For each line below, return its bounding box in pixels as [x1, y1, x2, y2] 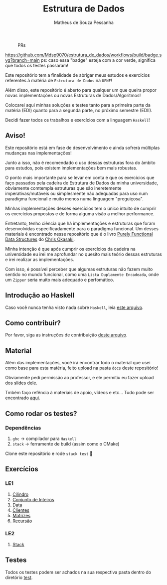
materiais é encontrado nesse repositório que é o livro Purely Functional [5, 231, 153, 237]
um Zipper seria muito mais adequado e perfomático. [5, 277, 115, 283]
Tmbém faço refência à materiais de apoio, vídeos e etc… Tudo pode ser [5, 390, 155, 396]
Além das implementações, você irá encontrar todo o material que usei [5, 360, 151, 366]
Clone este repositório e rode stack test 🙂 [5, 450, 93, 456]
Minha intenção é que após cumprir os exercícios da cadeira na [5, 246, 136, 252]
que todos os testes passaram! [5, 62, 69, 68]
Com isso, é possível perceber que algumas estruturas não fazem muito [5, 266, 153, 272]
